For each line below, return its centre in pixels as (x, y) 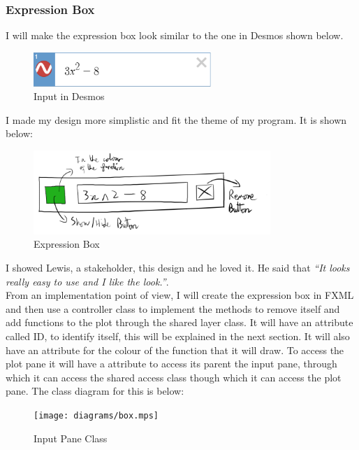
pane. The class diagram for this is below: (95, 391)
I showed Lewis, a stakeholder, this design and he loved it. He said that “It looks (178, 268)
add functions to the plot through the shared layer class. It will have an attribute (179, 322)
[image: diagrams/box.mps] (96, 416)
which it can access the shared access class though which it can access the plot (174, 377)
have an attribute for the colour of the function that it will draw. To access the (175, 350)
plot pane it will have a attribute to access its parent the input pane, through (171, 364)
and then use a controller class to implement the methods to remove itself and (173, 308)
